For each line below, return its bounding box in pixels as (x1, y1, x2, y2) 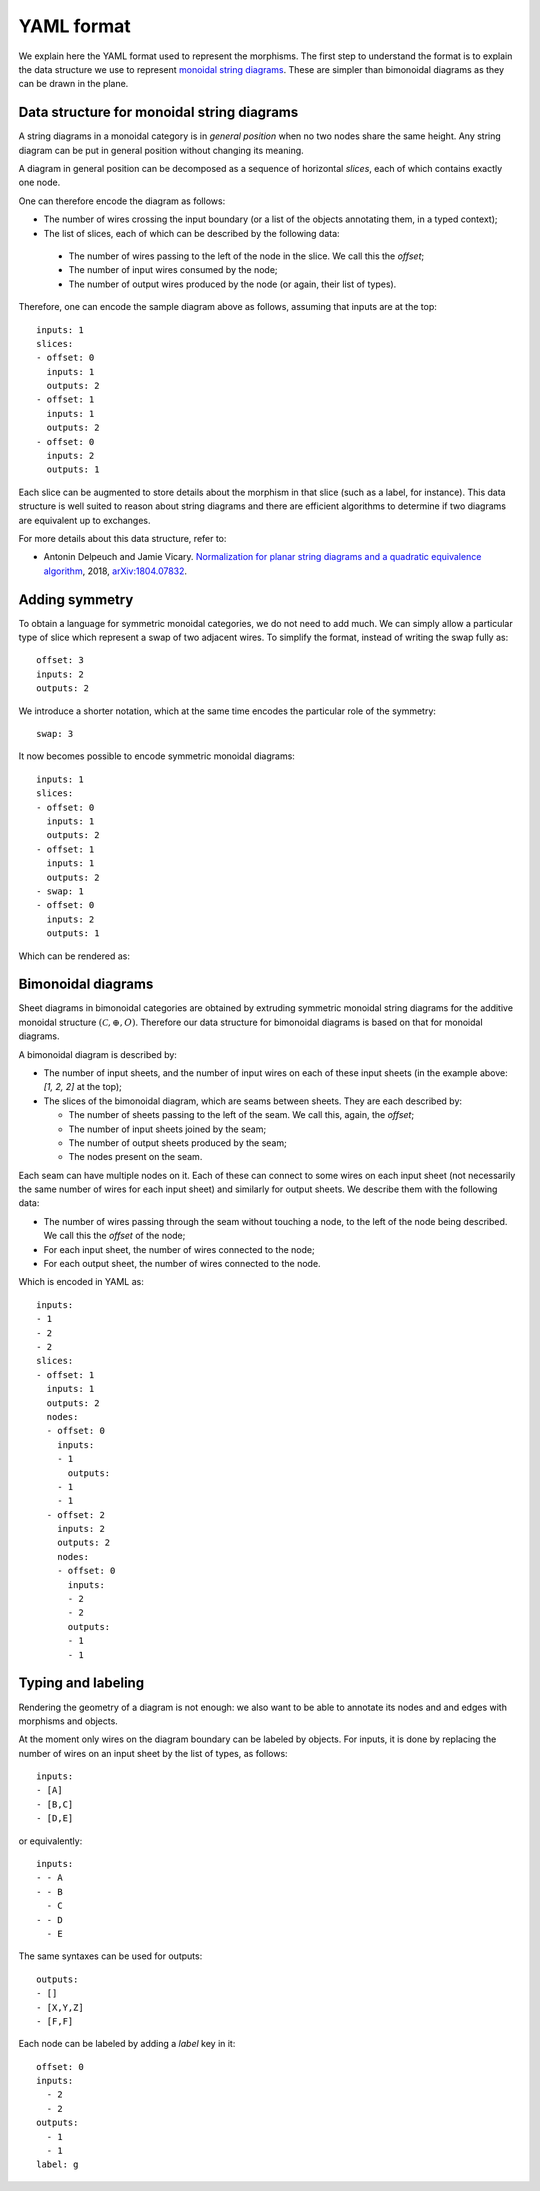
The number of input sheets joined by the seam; (68, 1123, 267, 1135)
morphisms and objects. (18, 1715, 119, 1727)
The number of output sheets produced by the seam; (68, 1136, 287, 1149)
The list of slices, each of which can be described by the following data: (43, 227, 340, 239)
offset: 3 (36, 655, 84, 666)
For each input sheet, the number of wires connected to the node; (43, 1243, 315, 1255)
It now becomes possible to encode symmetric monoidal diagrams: (18, 750, 295, 762)
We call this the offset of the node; (43, 1230, 186, 1242)
